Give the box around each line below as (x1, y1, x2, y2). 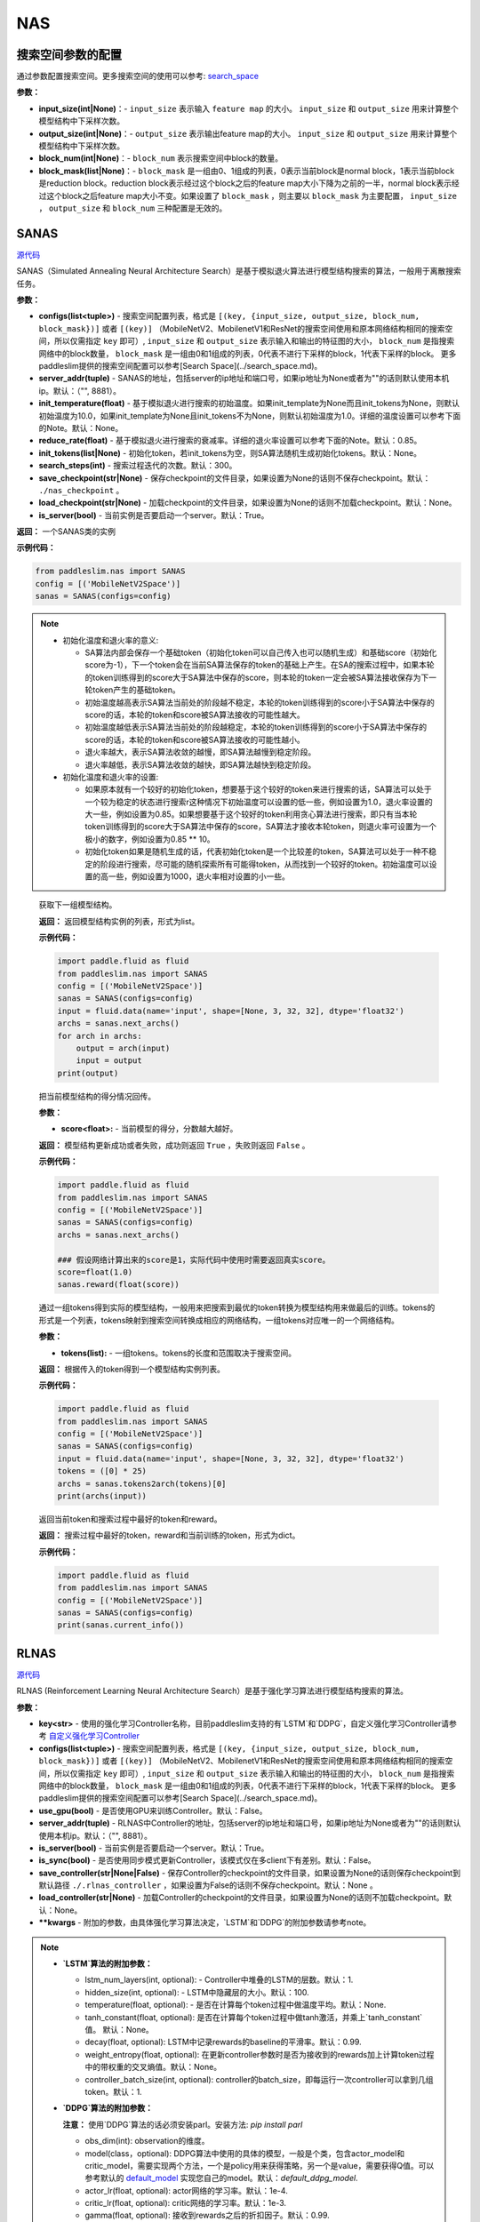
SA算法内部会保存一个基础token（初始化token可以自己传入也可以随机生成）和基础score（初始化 (84, 647, 437, 658)
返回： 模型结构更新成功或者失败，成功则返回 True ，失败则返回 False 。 (38, 1139, 310, 1150)
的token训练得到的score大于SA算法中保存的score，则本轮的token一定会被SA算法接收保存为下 (84, 672, 429, 683)
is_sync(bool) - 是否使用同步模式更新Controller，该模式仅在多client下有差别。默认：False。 (38, 1855, 377, 1866)
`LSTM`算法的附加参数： (62, 1958, 153, 1969)
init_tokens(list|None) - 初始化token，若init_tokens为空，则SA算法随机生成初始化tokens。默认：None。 (38, 447, 422, 458)
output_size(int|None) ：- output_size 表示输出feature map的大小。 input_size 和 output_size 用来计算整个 (38, 128, 458, 139)
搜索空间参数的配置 (16, 47, 122, 62)
